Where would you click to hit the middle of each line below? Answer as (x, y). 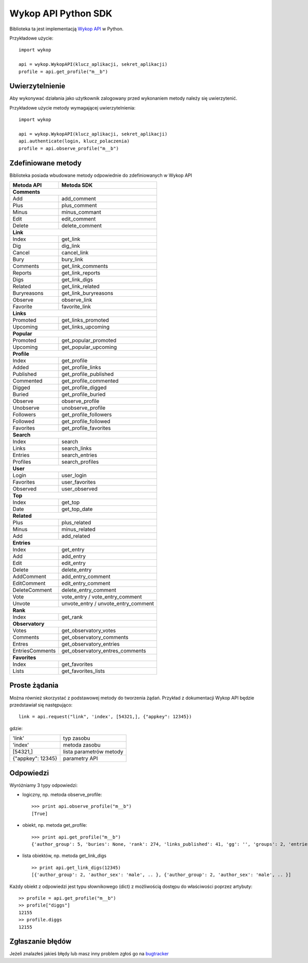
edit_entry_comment (86, 584)
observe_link (77, 300)
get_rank (72, 617)
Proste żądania (34, 686)
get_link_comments (85, 266)
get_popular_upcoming (89, 347)
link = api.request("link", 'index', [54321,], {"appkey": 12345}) (105, 717)
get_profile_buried (83, 394)
